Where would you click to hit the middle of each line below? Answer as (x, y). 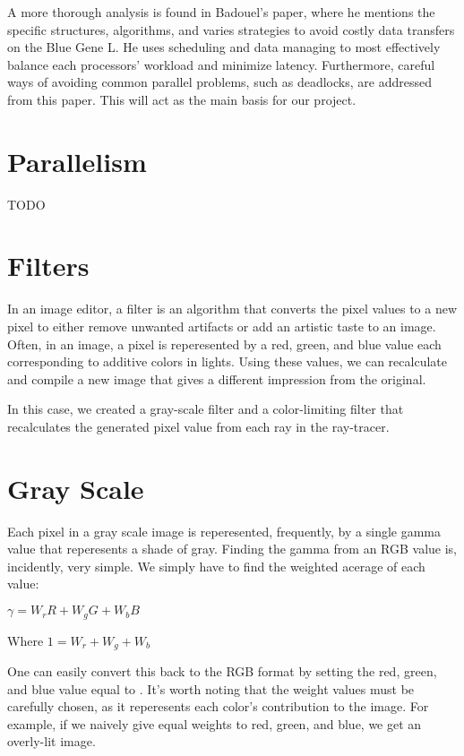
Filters (48, 266)
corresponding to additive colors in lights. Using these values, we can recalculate (227, 361)
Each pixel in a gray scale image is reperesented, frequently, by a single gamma (224, 531)
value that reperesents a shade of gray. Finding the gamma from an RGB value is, (232, 549)
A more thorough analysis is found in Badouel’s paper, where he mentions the (221, 12)
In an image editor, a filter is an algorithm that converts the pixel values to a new (232, 309)
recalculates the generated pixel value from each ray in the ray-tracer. (198, 426)
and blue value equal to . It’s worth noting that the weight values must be (211, 688)
